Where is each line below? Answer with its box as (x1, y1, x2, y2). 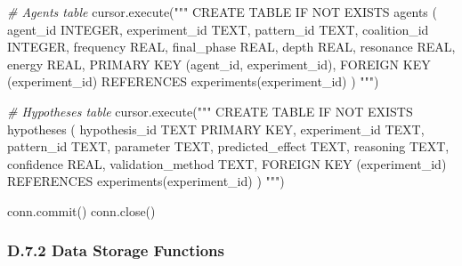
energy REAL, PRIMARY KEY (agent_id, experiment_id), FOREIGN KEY (7, 54, 431, 73)
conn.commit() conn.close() (7, 201, 156, 220)
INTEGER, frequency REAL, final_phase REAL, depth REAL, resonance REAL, (7, 37, 456, 56)
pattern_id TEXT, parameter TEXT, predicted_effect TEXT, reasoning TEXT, (7, 137, 450, 156)
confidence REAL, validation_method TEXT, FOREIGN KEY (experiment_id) (7, 154, 447, 173)
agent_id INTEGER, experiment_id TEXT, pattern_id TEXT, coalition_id (7, 20, 429, 38)
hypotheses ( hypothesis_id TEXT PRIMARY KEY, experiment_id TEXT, (7, 119, 425, 138)
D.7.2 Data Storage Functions (7, 239, 224, 262)
